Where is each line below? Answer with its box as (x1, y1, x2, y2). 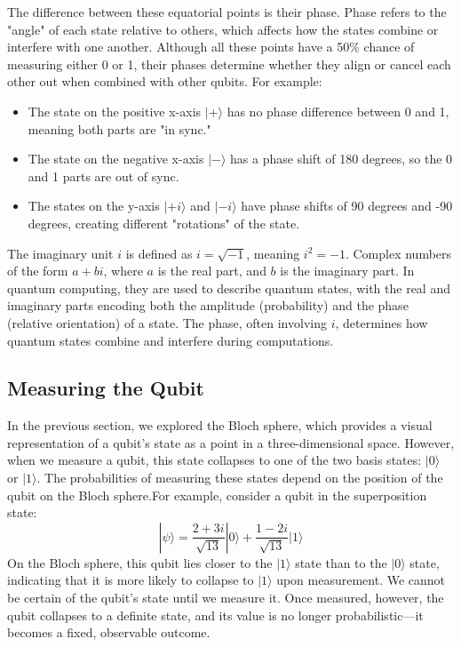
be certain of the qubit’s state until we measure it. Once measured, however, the (7, 588, 444, 607)
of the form (7, 261, 68, 280)
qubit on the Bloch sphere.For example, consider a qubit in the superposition (7, 485, 427, 504)
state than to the (295, 553, 387, 571)
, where (103, 261, 143, 280)
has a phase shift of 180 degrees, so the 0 (230, 149, 453, 168)
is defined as (125, 244, 193, 262)
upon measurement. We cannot (276, 571, 446, 589)
